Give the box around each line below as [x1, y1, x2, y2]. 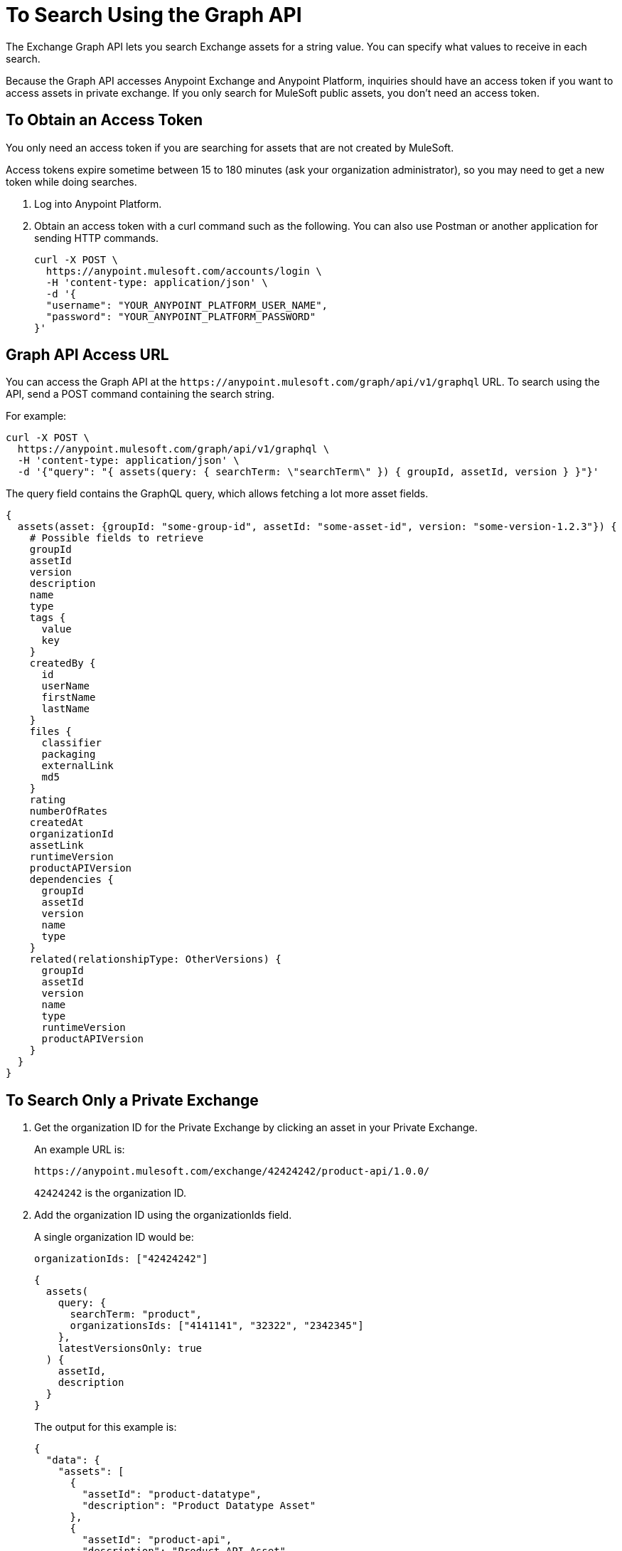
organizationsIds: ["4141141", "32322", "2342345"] [70, 1320, 364, 1332]
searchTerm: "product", [70, 1308, 203, 1320]
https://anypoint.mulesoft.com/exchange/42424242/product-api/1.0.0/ [34, 1165, 430, 1177]
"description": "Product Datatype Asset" [82, 1500, 316, 1512]
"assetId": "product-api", [82, 1534, 232, 1546]
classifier [41, 737, 102, 749]
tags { [29, 612, 66, 624]
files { [29, 726, 72, 738]
